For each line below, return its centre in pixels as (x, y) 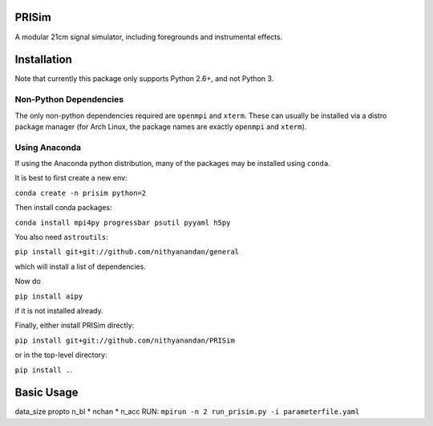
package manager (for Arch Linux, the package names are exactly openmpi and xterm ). (161, 126)
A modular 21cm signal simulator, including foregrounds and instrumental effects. (149, 37)
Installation (43, 60)
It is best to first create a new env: (71, 178)
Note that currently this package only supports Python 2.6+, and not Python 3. (144, 79)
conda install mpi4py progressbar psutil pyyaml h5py (123, 222)
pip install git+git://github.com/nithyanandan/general (127, 252)
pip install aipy (49, 296)
